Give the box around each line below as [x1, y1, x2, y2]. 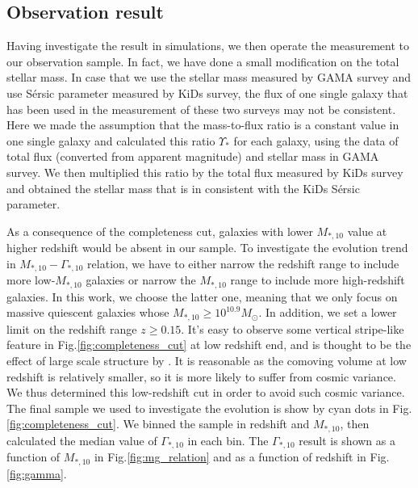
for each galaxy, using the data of [233, 132, 399, 149]
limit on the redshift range [6, 320, 137, 337]
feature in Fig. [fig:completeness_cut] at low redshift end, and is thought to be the [6, 336, 412, 353]
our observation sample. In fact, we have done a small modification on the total [6, 53, 399, 69]
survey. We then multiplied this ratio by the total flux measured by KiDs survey [6, 163, 403, 180]
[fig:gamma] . [6, 465, 67, 482]
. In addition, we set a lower [258, 304, 397, 321]
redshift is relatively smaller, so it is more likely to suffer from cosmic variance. [6, 368, 396, 385]
